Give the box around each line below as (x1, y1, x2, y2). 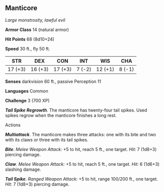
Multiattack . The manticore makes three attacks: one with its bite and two (5, 131, 157, 137)
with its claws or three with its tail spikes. (5, 137, 88, 143)
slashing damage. (5, 166, 41, 172)
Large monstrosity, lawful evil (5, 17, 66, 23)
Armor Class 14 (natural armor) (5, 27, 69, 33)
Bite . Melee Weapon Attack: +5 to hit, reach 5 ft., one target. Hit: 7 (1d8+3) (5, 146, 157, 152)
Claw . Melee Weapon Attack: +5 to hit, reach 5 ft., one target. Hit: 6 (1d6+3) (5, 161, 160, 167)
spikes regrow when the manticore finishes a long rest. (5, 112, 117, 118)
